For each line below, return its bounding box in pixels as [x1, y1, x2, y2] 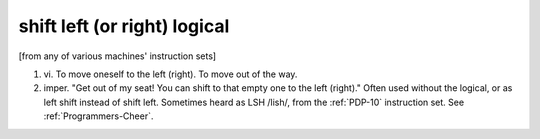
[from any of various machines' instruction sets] [18, 50, 217, 62]
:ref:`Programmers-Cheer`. [43, 110, 154, 122]
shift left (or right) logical [18, 15, 230, 37]
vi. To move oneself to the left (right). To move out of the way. [43, 68, 298, 80]
